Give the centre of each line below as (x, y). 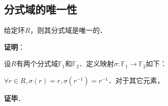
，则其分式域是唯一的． (68, 30)
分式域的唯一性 (41, 9)
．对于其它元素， (136, 80)
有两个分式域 (37, 63)
